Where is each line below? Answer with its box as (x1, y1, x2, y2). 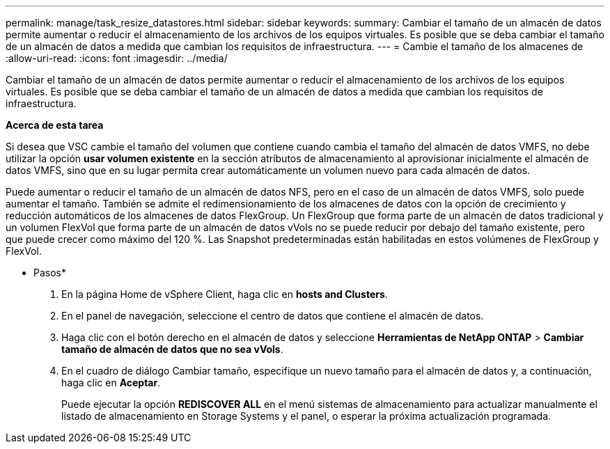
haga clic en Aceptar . (61, 377, 161, 388)
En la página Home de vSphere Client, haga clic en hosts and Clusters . (61, 288, 388, 300)
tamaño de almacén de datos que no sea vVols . (61, 343, 283, 355)
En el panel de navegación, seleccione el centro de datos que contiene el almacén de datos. (61, 310, 484, 322)
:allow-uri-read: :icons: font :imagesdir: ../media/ (6, 52, 228, 64)
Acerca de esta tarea (6, 119, 104, 131)
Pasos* (33, 267, 66, 278)
